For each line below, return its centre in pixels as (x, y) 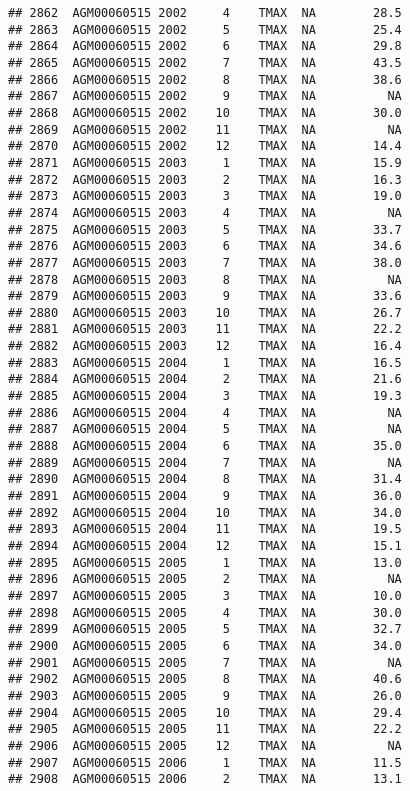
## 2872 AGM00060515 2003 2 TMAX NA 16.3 (205, 179)
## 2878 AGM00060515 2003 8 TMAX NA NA (205, 279)
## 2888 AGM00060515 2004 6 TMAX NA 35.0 (205, 446)
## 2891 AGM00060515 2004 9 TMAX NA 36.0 (205, 496)
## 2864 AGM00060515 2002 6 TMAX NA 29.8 (205, 46)
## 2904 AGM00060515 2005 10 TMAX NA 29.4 (205, 712)
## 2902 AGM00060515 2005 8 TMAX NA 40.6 (205, 679)
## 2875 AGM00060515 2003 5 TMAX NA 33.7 (205, 229)
